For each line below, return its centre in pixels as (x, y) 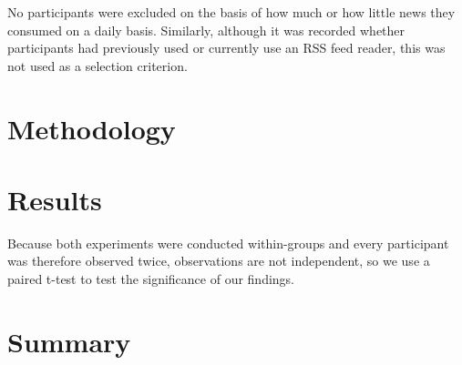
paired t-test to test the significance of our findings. (151, 279)
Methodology (92, 128)
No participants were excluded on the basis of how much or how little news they (231, 12)
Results (55, 199)
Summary (69, 341)
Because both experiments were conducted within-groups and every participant (228, 243)
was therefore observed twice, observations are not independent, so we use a (219, 261)
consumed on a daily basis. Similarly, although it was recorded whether (206, 30)
